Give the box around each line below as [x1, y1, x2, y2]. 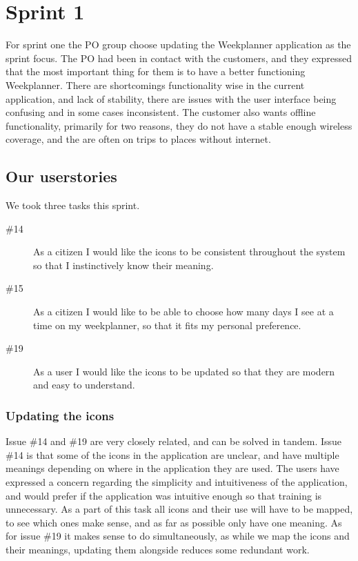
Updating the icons [6, 406, 115, 424]
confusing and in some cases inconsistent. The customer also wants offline [6, 105, 316, 119]
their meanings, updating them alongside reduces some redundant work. [6, 542, 310, 556]
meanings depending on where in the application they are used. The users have [6, 461, 339, 475]
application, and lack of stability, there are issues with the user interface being [6, 91, 337, 106]
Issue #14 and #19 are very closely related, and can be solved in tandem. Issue [6, 434, 342, 449]
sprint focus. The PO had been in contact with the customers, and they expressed [6, 50, 352, 65]
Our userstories [6, 166, 117, 187]
